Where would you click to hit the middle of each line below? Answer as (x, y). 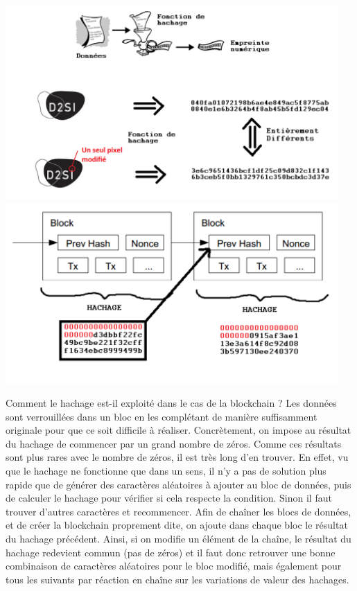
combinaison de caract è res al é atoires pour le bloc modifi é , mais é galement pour (174, 566)
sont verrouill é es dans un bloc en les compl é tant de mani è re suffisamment (162, 416)
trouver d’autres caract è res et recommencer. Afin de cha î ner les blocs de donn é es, (178, 511)
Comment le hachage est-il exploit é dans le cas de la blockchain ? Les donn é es (171, 403)
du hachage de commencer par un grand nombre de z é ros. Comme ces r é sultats (174, 443)
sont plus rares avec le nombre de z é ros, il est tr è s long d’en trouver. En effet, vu (177, 457)
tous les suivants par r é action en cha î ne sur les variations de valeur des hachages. (177, 579)
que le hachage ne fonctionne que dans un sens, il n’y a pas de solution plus (166, 471)
